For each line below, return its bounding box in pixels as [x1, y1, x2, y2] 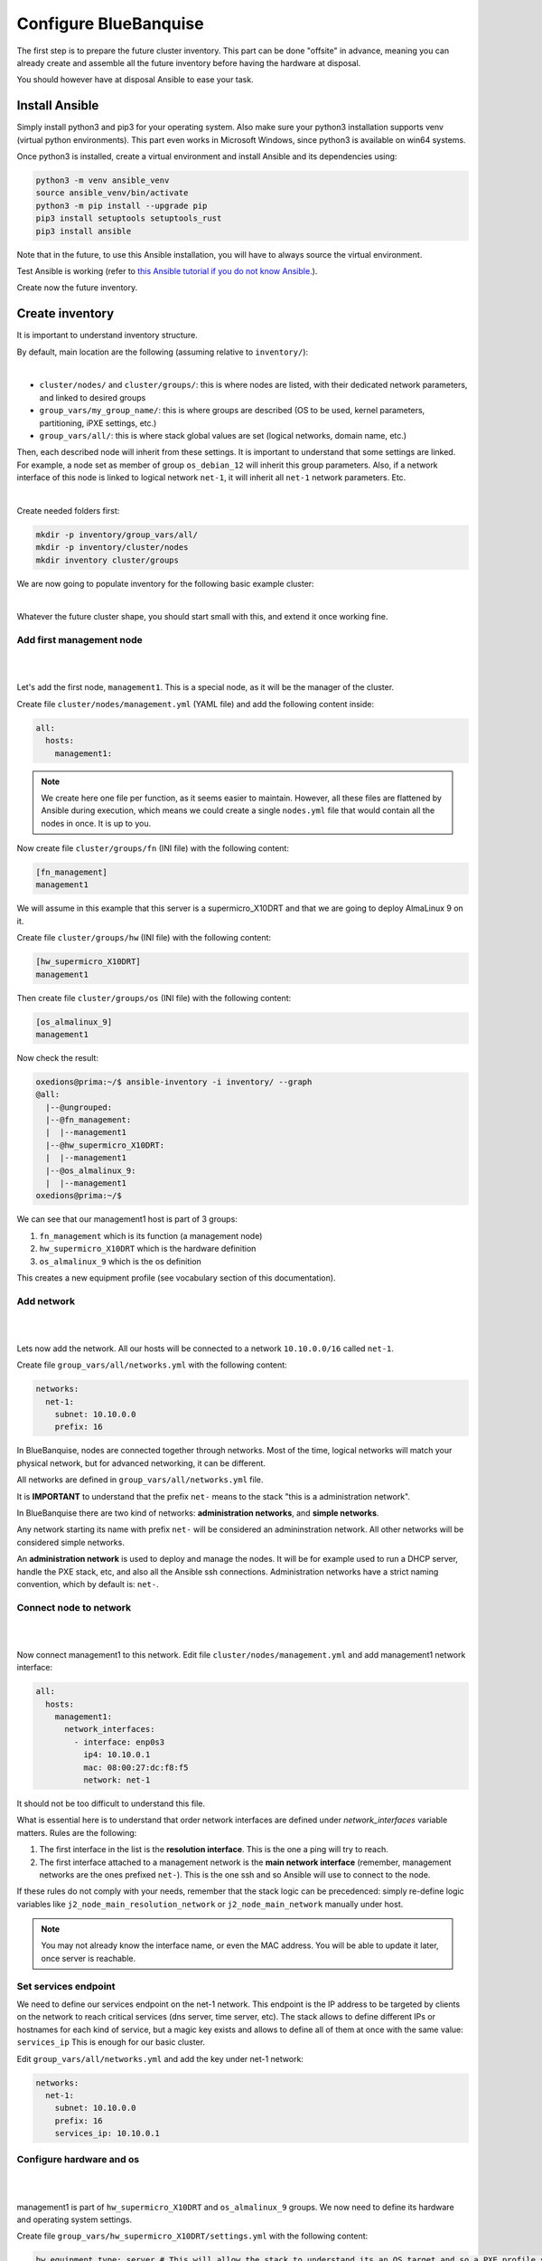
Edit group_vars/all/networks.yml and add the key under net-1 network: [16, 2053, 304, 2064]
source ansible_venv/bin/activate [35, 188, 189, 198]
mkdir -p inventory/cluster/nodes [35, 543, 189, 553]
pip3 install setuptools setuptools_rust [35, 213, 222, 223]
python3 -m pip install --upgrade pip [35, 200, 208, 211]
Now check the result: [16, 1052, 99, 1063]
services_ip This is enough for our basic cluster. [16, 2037, 205, 2048]
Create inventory [16, 306, 115, 321]
